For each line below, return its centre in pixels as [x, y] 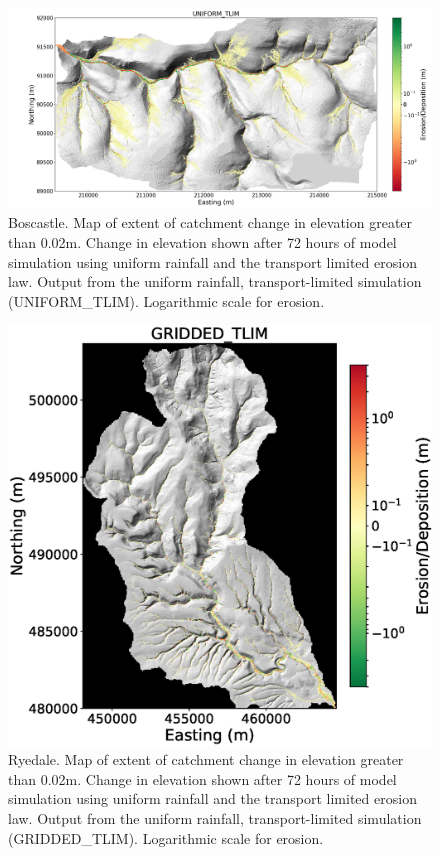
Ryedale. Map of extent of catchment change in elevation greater [206, 759]
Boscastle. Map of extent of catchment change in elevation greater [210, 222]
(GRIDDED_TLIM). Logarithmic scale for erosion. [166, 837]
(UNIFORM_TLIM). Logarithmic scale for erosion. [166, 300]
